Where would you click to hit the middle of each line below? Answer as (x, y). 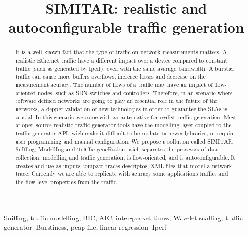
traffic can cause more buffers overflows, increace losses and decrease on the (110, 76)
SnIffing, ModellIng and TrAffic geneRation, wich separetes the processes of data (117, 149)
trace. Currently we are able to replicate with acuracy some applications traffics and (122, 174)
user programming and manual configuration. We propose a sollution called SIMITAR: (124, 141)
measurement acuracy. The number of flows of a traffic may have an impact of (114, 84)
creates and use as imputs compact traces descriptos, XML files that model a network (124, 165)
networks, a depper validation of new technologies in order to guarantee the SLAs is (121, 109)
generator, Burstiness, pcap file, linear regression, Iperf (85, 227)
